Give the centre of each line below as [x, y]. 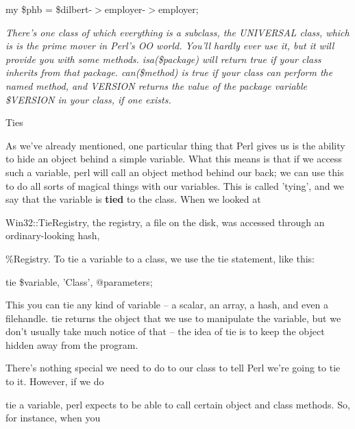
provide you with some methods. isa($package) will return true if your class [163, 59]
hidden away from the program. [72, 344]
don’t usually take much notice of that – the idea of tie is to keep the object [165, 331]
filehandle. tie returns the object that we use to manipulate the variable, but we [173, 318]
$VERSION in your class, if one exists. [88, 99]
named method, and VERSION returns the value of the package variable [157, 85]
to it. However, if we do [55, 381]
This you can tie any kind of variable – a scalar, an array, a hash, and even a [167, 305]
